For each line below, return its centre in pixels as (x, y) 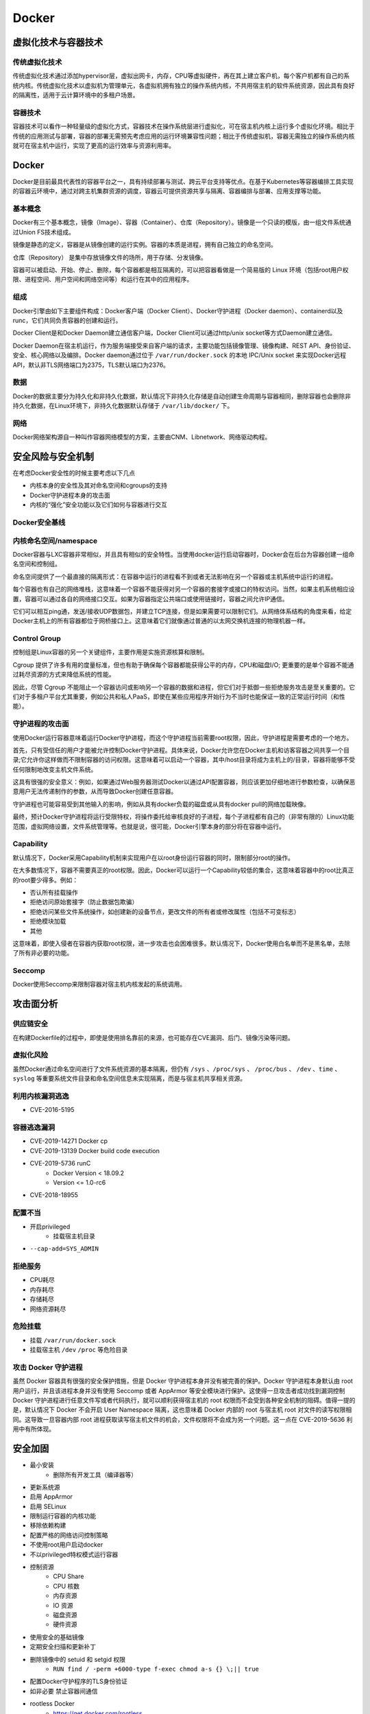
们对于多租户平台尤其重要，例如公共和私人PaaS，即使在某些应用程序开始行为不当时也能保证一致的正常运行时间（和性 (179, 697)
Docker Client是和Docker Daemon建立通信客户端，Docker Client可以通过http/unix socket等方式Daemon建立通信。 (174, 333)
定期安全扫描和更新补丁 (63, 1647)
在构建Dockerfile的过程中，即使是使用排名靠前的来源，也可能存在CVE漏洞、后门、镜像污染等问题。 (153, 1037)
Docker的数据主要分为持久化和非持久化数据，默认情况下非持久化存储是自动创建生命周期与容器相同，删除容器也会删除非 (182, 396)
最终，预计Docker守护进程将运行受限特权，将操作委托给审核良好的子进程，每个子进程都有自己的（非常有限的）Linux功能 (183, 817)
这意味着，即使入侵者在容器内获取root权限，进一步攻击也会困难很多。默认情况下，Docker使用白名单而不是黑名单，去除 (182, 943)
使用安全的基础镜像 (57, 1637)
